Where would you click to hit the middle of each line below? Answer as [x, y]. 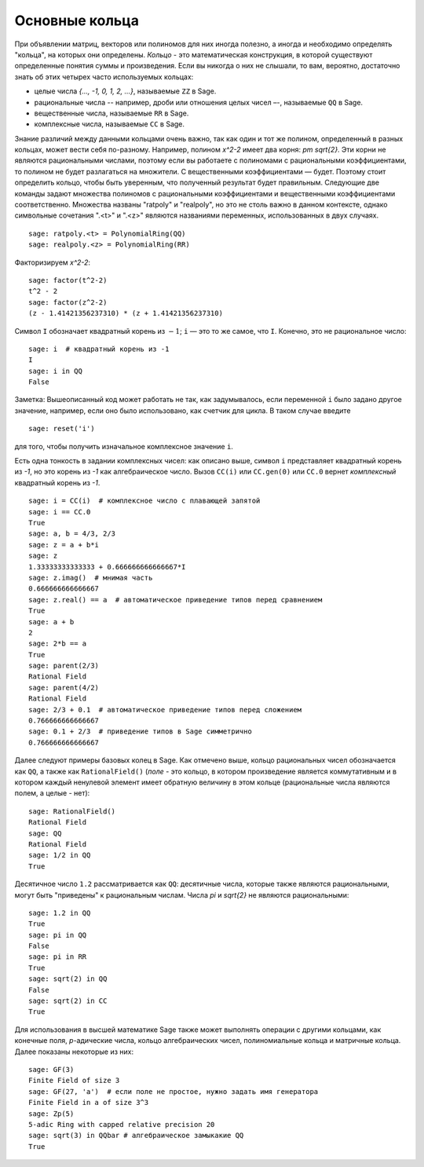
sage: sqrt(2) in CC [68, 1001]
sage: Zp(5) [51, 1114]
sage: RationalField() [72, 811]
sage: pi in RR [58, 957]
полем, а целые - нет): [52, 793]
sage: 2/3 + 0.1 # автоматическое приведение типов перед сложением [165, 710]
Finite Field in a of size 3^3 [89, 1103]
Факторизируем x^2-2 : [52, 262]
